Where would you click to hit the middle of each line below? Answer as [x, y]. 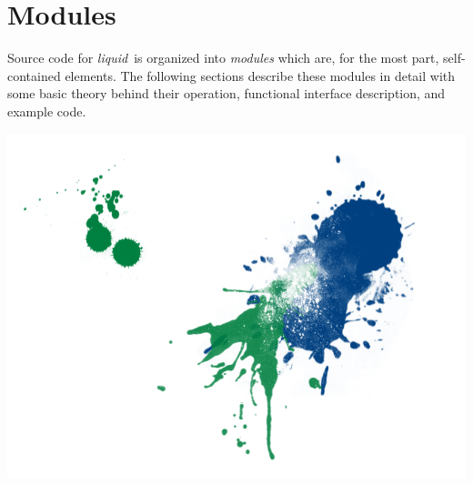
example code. [47, 111]
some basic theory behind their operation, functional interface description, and [226, 93]
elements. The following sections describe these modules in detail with [260, 75]
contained [34, 75]
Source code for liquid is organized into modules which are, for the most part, [223, 58]
